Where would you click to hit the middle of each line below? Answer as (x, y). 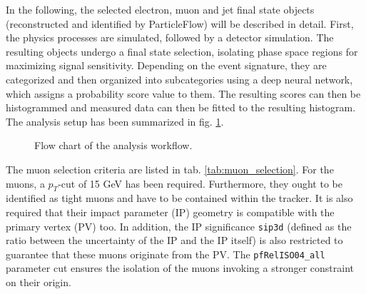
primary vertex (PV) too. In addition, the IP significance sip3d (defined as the (179, 226)
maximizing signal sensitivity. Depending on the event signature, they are (166, 65)
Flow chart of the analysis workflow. (113, 145)
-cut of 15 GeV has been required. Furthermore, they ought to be (200, 183)
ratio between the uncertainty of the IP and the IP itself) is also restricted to (174, 240)
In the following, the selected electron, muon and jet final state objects (160, 9)
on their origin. (39, 282)
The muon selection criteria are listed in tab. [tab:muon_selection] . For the (170, 169)
